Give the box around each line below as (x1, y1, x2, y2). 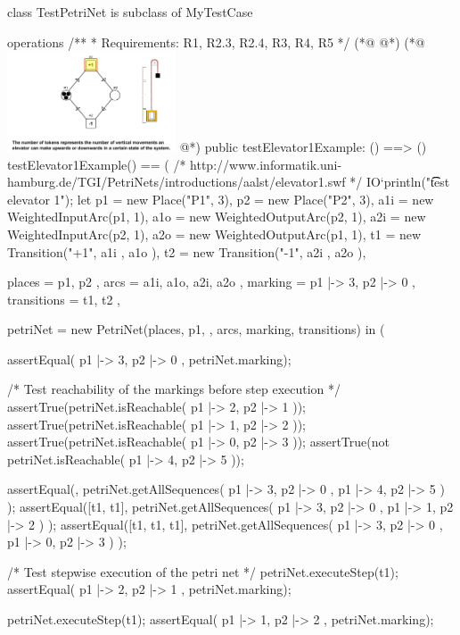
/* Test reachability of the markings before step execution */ (7, 380, 341, 398)
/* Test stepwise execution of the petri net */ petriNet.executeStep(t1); (7, 562, 398, 581)
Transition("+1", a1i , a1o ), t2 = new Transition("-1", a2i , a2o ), (7, 242, 366, 261)
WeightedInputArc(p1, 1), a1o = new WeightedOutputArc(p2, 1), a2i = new (7, 207, 426, 226)
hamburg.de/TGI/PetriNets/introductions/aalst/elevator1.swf (7, 172, 346, 191)
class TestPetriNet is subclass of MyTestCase (7, 3, 253, 21)
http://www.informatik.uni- (190, 155, 342, 173)
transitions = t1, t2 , (7, 289, 120, 308)
